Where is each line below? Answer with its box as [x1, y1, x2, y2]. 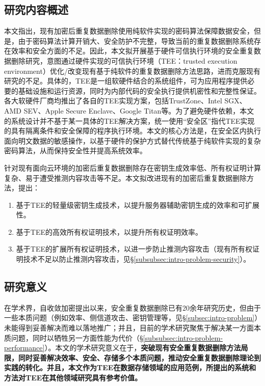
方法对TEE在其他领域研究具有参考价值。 [4, 372, 142, 383]
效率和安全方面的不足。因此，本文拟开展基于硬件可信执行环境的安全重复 [11, 45, 254, 56]
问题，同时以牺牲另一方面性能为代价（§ [11, 332, 143, 343]
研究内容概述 [4, 2, 68, 17]
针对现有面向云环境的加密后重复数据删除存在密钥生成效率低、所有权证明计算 [4, 162, 261, 173]
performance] [4, 342, 45, 353]
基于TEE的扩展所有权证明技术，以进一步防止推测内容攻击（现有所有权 [16, 243, 252, 254]
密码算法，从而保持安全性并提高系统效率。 [4, 145, 147, 156]
